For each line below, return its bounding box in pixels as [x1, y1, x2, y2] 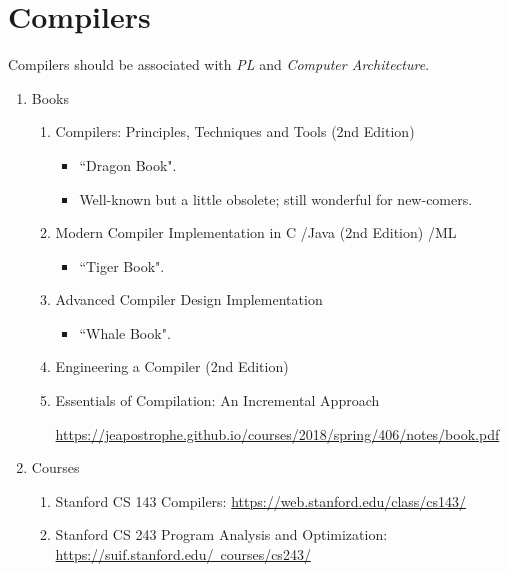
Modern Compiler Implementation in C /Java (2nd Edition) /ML [55, 222, 457, 243]
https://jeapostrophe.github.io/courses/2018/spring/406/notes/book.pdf [55, 423, 500, 444]
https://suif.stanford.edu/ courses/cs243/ [55, 544, 311, 565]
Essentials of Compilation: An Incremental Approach [55, 390, 380, 411]
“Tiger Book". [79, 255, 165, 276]
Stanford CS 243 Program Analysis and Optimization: [55, 524, 388, 545]
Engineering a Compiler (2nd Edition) [55, 356, 289, 377]
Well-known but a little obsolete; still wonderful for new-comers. [79, 188, 473, 209]
